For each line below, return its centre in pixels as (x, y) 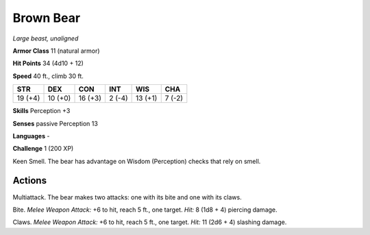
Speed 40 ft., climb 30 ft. (48, 76)
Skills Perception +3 (41, 111)
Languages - (31, 136)
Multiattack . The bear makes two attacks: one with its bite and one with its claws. (127, 197)
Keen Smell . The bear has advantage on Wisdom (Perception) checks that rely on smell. (137, 161)
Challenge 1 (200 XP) (43, 149)
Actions (30, 181)
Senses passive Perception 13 (56, 123)
